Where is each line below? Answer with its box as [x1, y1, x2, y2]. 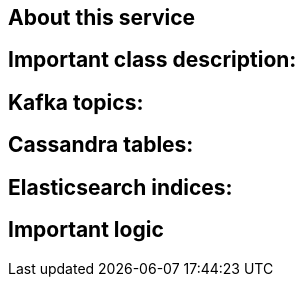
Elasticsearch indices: [8, 174, 233, 200]
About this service [8, 5, 196, 30]
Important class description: [8, 47, 297, 73]
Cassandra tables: [8, 132, 194, 158]
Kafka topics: [8, 89, 144, 115]
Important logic [8, 217, 164, 243]
